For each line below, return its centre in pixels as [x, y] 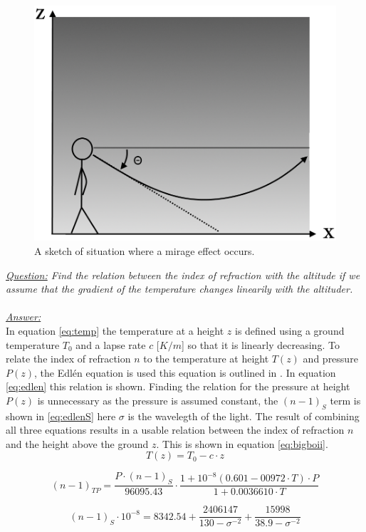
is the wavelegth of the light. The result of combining [244, 416]
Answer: [23, 317]
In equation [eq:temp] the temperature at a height [115, 330]
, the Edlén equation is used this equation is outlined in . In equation [185, 372]
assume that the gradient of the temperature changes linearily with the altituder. [179, 289]
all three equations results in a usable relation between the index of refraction [175, 430]
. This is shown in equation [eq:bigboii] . [242, 443]
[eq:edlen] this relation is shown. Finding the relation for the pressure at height [178, 386]
